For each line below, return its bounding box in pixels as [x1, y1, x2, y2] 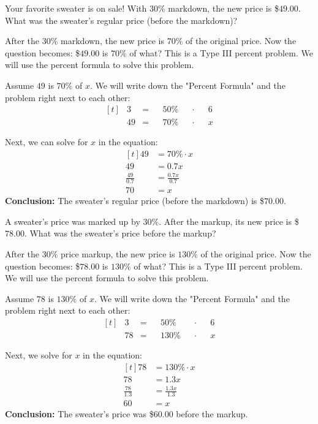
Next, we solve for [5, 349, 72, 362]
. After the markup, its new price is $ [159, 214, 299, 227]
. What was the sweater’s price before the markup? [24, 227, 216, 240]
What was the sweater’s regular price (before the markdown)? [5, 13, 238, 26]
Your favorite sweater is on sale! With [5, 2, 147, 14]
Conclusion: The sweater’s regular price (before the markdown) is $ [5, 194, 264, 207]
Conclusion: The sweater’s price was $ [5, 407, 154, 420]
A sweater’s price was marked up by [5, 214, 140, 227]
